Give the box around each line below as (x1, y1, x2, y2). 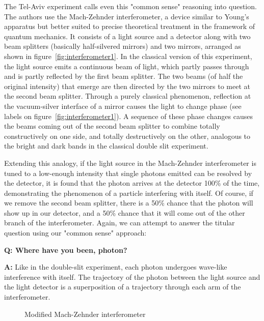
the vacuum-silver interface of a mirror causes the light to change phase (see (4, 100, 242, 111)
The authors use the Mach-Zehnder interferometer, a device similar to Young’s (4, 11, 249, 21)
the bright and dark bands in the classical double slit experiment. (4, 140, 208, 151)
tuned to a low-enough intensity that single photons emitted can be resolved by (4, 167, 252, 178)
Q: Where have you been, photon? (4, 244, 127, 255)
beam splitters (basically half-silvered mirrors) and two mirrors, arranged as (4, 41, 241, 51)
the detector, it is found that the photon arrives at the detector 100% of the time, (4, 178, 260, 188)
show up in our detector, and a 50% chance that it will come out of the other (4, 207, 245, 218)
